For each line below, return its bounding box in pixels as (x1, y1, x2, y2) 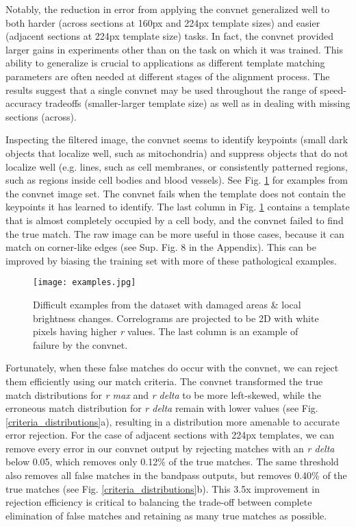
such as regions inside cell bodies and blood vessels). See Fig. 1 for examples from (5, 173, 348, 187)
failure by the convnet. (33, 337, 128, 352)
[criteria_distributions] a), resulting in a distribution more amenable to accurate (5, 414, 340, 428)
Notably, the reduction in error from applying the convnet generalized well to (5, 2, 330, 16)
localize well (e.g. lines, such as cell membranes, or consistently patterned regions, (5, 159, 348, 173)
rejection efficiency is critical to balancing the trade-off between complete (5, 495, 312, 509)
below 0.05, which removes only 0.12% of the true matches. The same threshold (5, 454, 339, 469)
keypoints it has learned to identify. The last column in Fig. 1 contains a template (5, 199, 350, 214)
